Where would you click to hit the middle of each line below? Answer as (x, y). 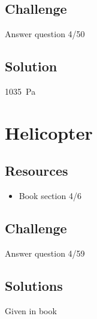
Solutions (34, 285)
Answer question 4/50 (45, 34)
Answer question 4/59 (45, 253)
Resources (37, 171)
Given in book (31, 310)
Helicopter (49, 132)
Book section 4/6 (50, 196)
